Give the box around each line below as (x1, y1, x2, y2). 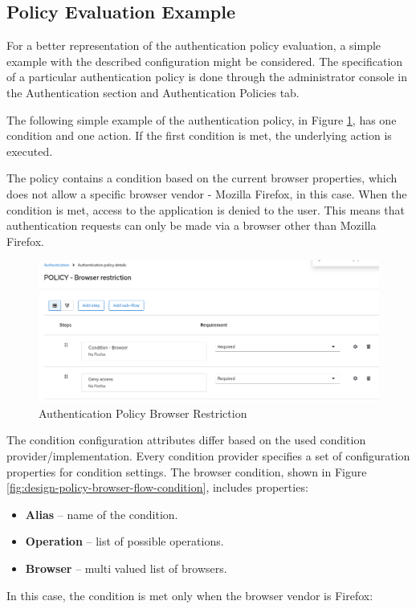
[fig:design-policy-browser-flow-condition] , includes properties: (6, 479, 308, 496)
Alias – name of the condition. (25, 505, 178, 522)
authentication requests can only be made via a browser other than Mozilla (6, 217, 377, 234)
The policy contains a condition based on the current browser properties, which (6, 170, 398, 186)
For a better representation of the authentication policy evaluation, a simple (6, 37, 381, 54)
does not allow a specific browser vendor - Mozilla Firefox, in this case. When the (6, 185, 407, 202)
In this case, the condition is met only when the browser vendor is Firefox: (6, 587, 373, 603)
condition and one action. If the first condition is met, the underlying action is (6, 127, 392, 144)
